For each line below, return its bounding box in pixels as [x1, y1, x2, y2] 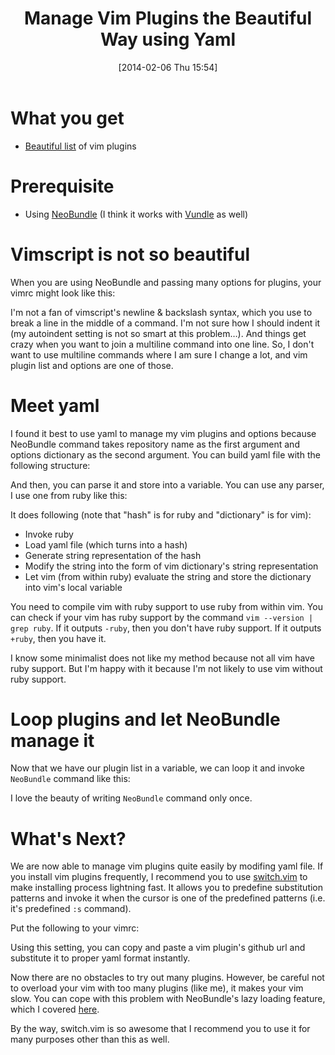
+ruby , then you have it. [10, 632, 107, 644]
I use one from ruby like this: [10, 489, 128, 501]
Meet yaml [10, 394, 100, 417]
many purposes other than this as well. [10, 1033, 170, 1046]
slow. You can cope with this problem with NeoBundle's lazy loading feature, [10, 993, 326, 1005]
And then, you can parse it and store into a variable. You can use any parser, [10, 478, 325, 491]
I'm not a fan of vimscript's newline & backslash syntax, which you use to [10, 306, 313, 318]
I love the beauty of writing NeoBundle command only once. [10, 792, 253, 804]
